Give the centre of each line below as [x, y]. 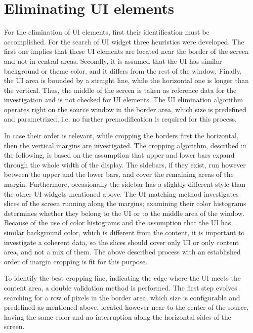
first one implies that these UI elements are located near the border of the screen [126, 51]
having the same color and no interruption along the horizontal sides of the [118, 316]
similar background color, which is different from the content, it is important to [124, 232]
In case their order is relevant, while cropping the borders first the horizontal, [121, 136]
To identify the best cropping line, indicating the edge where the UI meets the [122, 278]
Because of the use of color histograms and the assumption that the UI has [118, 223]
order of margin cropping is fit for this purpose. [76, 261]
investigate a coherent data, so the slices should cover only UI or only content [122, 242]
